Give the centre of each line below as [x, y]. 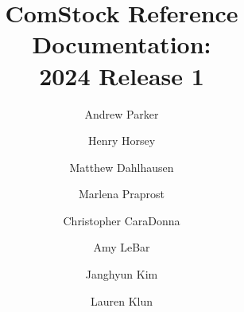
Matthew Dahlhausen [122, 167]
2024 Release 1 [122, 75]
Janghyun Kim [122, 274]
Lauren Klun [122, 300]
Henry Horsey [122, 140]
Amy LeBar [122, 247]
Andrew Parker [122, 113]
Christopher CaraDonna [122, 220]
